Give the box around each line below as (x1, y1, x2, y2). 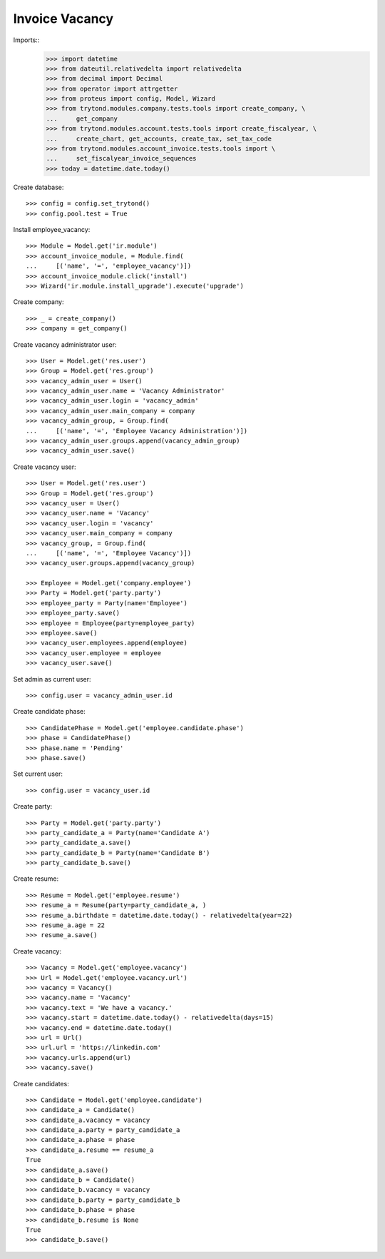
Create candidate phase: (13, 707, 86, 716)
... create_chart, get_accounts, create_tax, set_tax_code (46, 134, 272, 143)
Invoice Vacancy (13, 11, 114, 26)
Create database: (13, 183, 64, 191)
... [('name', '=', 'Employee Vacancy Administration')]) (26, 427, 248, 435)
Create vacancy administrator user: (13, 340, 117, 349)
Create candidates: (13, 1079, 69, 1088)
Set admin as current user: (13, 674, 92, 683)
